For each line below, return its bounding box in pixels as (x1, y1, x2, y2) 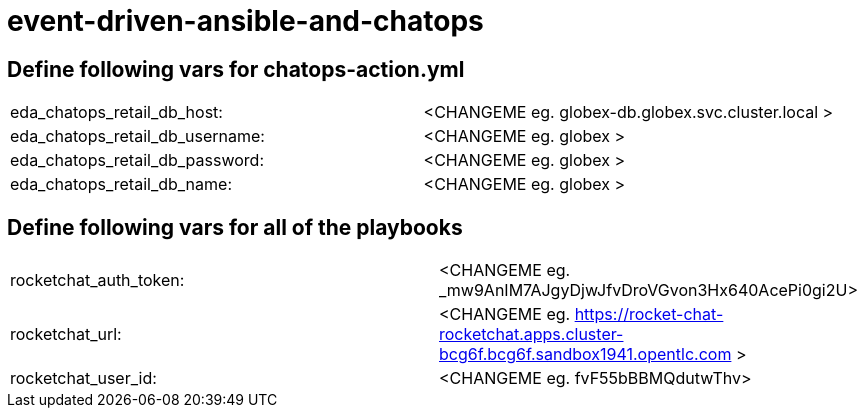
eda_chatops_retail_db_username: (10, 126, 265, 147)
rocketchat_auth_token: (10, 270, 185, 291)
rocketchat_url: (10, 324, 122, 345)
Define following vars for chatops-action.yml (7, 56, 465, 82)
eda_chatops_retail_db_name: (10, 174, 232, 195)
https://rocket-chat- (574, 304, 724, 325)
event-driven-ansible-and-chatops (7, 4, 484, 38)
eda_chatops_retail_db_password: (10, 150, 264, 171)
